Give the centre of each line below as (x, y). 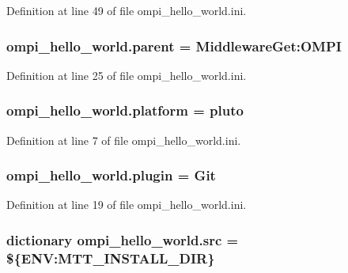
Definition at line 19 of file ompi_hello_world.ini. (127, 205)
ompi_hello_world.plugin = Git (111, 175)
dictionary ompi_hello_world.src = (123, 239)
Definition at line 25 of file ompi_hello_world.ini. (127, 75)
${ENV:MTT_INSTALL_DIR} (111, 258)
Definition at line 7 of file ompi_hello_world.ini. (124, 140)
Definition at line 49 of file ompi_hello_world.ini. (127, 10)
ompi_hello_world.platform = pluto (125, 110)
